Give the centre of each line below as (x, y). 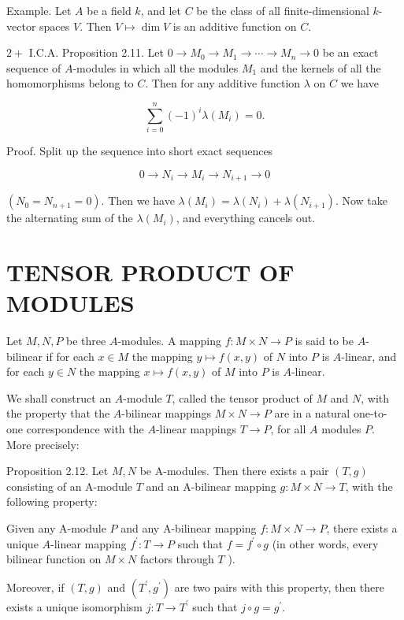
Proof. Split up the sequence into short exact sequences (140, 151)
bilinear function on (54, 559)
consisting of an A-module (69, 486)
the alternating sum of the (70, 218)
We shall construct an (59, 397)
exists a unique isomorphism (75, 606)
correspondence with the (85, 429)
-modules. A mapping (169, 341)
